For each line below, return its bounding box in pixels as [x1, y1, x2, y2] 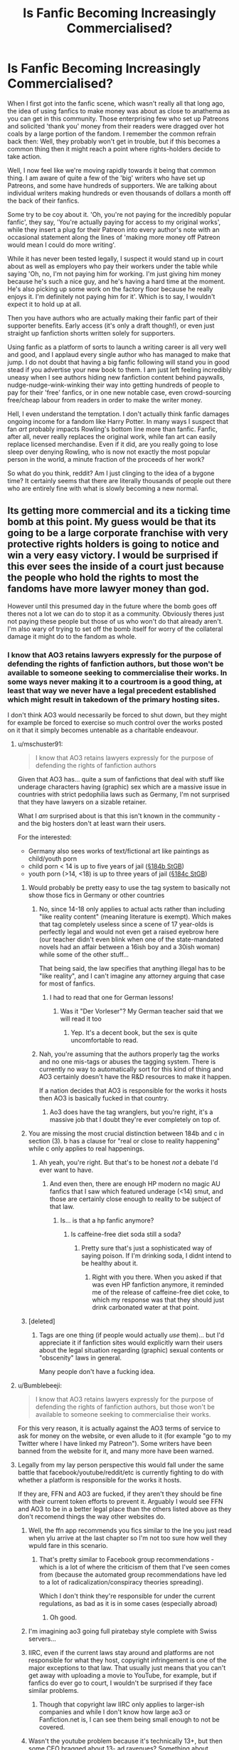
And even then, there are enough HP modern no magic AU [49, 1180, 221, 1188]
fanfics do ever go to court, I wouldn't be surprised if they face [28, 1679, 213, 1687]
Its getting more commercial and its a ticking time [7, 505, 231, 517]
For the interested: [17, 833, 73, 841]
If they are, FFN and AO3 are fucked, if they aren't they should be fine [17, 1489, 223, 1498]
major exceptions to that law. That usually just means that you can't [28, 1664, 226, 1672]
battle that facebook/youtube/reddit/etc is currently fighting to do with [17, 1468, 224, 1477]
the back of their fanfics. [7, 196, 80, 205]
